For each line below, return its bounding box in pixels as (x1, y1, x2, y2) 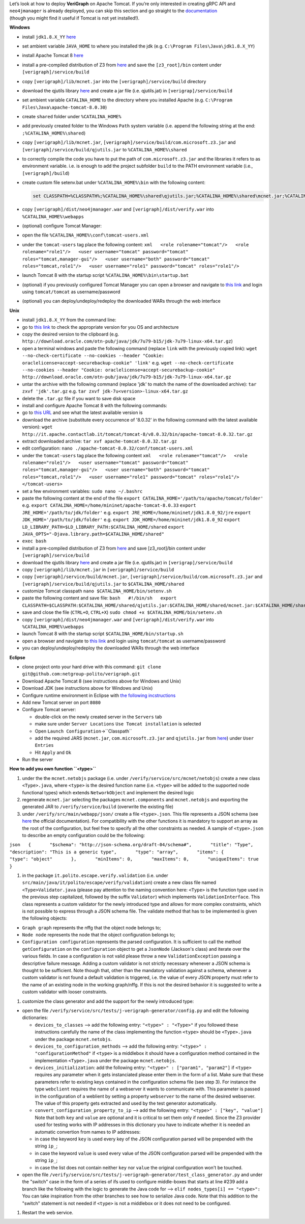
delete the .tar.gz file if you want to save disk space (22, 395, 136, 401)
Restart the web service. (22, 1209, 74, 1215)
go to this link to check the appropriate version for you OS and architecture (22, 324, 179, 330)
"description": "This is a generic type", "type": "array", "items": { (9, 849, 224, 855)
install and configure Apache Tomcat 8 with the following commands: (22, 402, 167, 408)
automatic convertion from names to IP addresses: (35, 1129, 141, 1135)
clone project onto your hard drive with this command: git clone (22, 664, 161, 670)
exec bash (22, 538, 47, 544)
